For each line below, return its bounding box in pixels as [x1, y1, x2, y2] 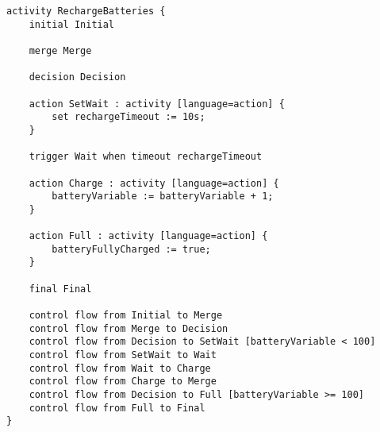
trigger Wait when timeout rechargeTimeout [29, 151, 263, 163]
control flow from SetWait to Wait [29, 349, 217, 361]
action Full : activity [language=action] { [29, 230, 268, 242]
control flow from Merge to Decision [29, 322, 228, 334]
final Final [29, 283, 92, 295]
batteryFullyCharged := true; [52, 243, 211, 255]
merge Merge [29, 44, 92, 56]
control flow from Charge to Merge [29, 376, 217, 388]
